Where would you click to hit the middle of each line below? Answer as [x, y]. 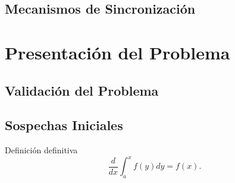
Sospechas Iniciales [64, 125]
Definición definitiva [41, 150]
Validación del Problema [82, 90]
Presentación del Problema [117, 52]
